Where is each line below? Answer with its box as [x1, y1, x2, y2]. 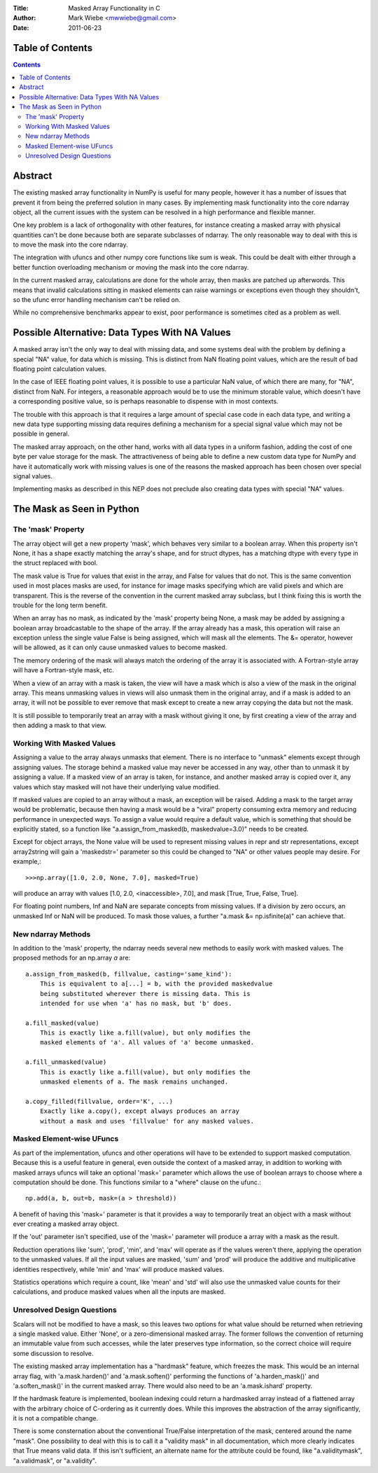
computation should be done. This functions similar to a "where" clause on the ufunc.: [13, 1177, 262, 1187]
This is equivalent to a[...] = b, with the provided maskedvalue [39, 980, 273, 988]
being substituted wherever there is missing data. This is [39, 990, 251, 997]
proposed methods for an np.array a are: [13, 953, 131, 962]
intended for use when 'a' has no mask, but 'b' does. [39, 999, 232, 1007]
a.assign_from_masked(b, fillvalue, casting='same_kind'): [25, 970, 232, 978]
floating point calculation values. [13, 365, 107, 373]
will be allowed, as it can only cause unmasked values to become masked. [13, 643, 227, 651]
